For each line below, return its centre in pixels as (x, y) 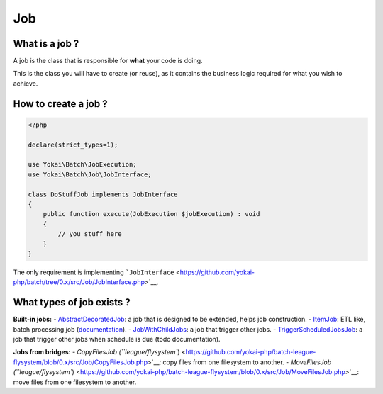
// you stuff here (90, 234)
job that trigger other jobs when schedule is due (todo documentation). (117, 339)
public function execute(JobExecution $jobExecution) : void (151, 214)
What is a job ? (46, 44)
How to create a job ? (60, 104)
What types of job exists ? (72, 302)
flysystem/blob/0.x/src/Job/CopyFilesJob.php (81, 362)
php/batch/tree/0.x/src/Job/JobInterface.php (79, 282)
